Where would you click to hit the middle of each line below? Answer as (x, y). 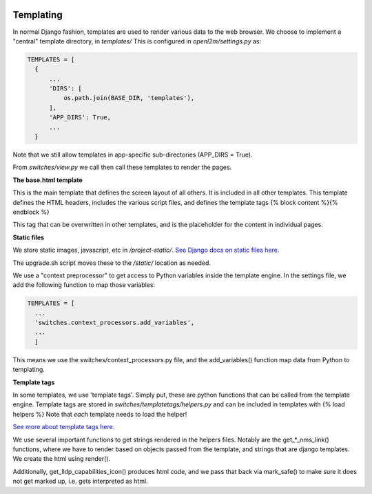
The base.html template (48, 180)
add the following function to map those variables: (84, 285)
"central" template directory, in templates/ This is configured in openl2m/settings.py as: (137, 41)
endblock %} (31, 212)
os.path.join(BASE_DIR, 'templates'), (129, 98)
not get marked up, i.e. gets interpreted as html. (80, 481)
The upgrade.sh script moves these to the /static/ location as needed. (112, 263)
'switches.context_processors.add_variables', (115, 323)
